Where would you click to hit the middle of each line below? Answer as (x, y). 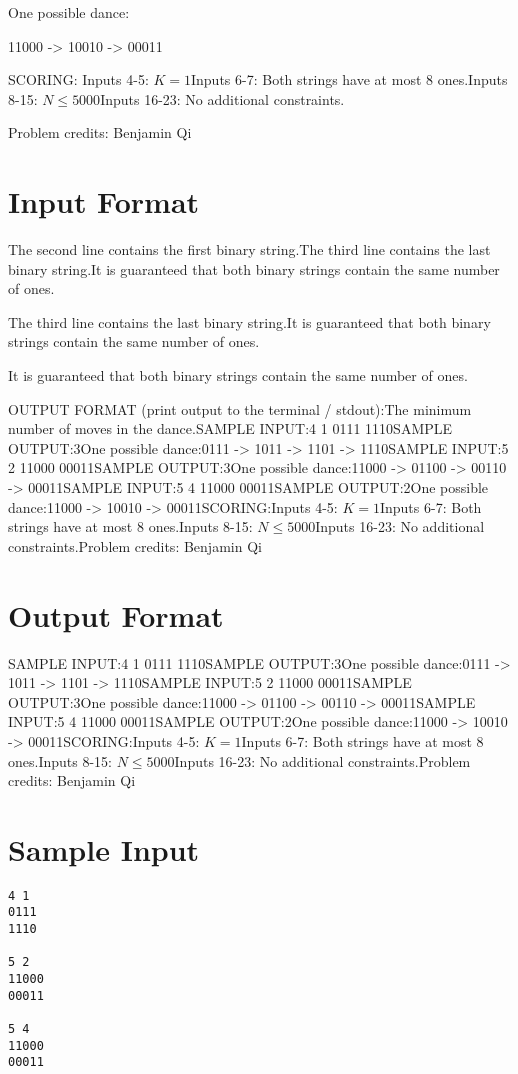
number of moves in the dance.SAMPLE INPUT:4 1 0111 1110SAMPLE (230, 428)
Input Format (104, 201)
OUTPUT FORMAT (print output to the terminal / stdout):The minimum (240, 408)
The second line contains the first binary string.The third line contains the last (249, 249)
